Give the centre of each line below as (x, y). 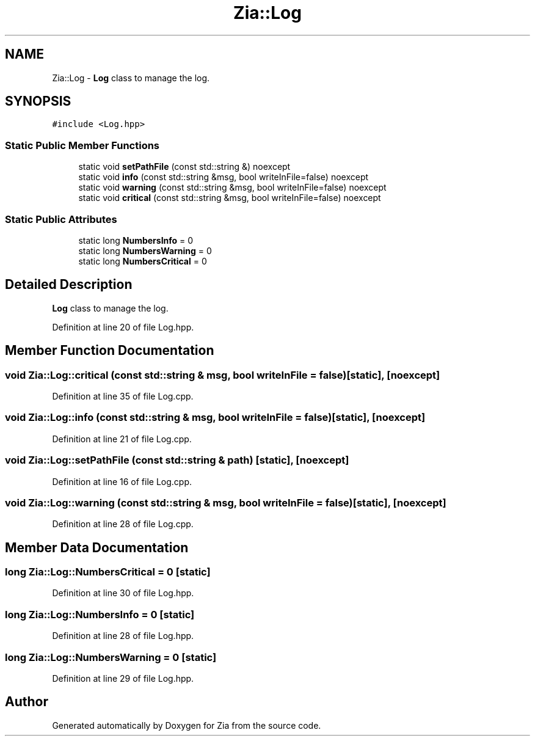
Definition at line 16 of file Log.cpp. (122, 481)
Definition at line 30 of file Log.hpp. (123, 593)
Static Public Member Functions (82, 145)
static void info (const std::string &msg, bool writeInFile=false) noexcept (224, 177)
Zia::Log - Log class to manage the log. (131, 78)
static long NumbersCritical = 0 (143, 261)
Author (27, 702)
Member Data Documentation (97, 547)
